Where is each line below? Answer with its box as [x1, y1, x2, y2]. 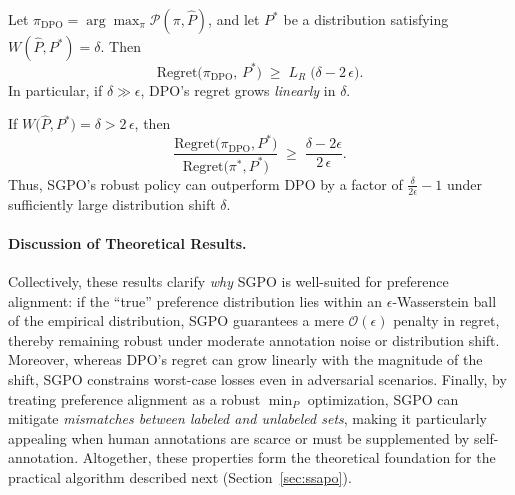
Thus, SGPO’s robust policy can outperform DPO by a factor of [8, 173, 403, 194]
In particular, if [8, 79, 103, 100]
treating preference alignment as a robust [8, 388, 261, 409]
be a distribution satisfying [283, 9, 449, 29]
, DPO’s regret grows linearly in [140, 79, 336, 100]
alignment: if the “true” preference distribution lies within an [8, 290, 383, 311]
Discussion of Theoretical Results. [8, 232, 247, 253]
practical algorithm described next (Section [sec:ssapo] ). [8, 466, 352, 487]
